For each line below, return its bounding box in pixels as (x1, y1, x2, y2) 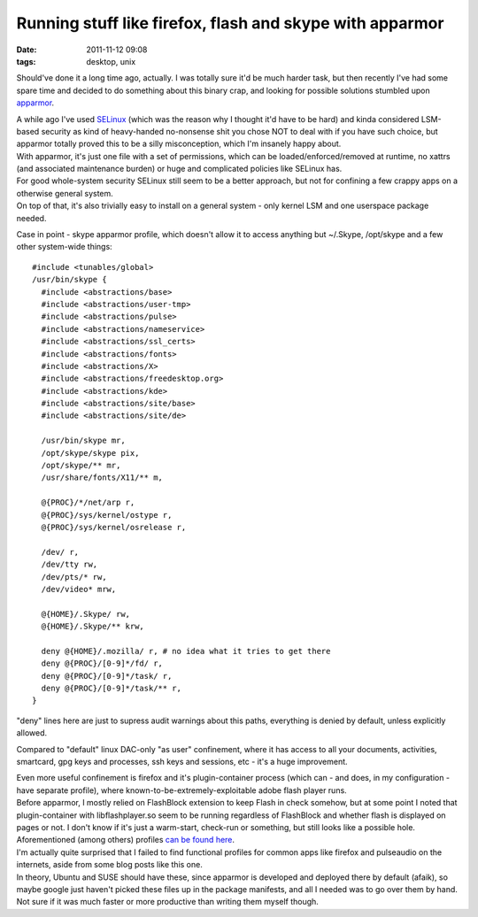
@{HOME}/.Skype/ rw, (41, 609, 131, 619)
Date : (16, 44, 37, 55)
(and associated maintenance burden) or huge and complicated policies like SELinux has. (16, 164, 343, 174)
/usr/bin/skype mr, (41, 435, 126, 446)
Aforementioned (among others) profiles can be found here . (16, 835, 235, 845)
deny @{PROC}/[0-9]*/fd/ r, (41, 659, 164, 668)
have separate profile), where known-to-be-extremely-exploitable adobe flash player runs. (16, 784, 347, 796)
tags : (16, 56, 36, 66)
